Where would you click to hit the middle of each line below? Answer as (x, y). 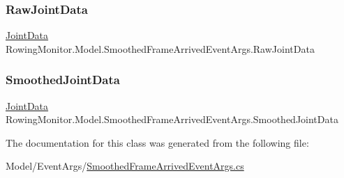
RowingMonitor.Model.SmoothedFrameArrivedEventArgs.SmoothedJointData (172, 119)
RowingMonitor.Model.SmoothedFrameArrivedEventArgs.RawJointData (160, 48)
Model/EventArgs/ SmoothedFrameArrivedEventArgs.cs (125, 166)
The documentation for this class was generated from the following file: (157, 142)
